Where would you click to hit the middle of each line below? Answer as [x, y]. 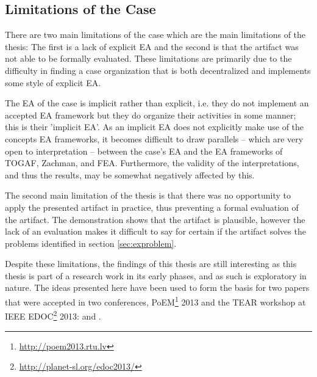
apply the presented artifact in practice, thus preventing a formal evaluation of [152, 207]
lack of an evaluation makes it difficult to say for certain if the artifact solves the [155, 231]
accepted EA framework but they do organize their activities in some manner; [151, 115]
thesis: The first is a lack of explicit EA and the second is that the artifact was [152, 46]
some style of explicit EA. [53, 82]
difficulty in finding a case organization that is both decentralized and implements [158, 70]
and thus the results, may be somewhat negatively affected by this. [130, 174]
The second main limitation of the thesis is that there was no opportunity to [148, 195]
